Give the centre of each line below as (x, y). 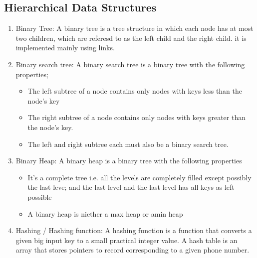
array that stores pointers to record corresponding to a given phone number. (132, 250)
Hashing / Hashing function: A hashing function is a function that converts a (134, 230)
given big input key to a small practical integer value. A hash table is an (127, 240)
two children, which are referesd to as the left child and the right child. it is (131, 38)
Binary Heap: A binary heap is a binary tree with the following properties (129, 161)
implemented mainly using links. (65, 48)
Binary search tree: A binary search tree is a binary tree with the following (130, 64)
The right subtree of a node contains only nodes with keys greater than (136, 117)
